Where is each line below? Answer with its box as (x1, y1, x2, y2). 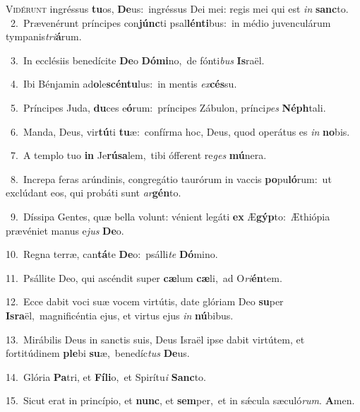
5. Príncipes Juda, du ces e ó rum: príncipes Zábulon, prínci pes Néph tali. (10, 100, 326, 114)
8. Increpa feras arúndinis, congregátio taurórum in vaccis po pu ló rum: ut (10, 171, 332, 186)
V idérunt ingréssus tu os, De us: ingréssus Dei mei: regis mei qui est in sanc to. (6, 1, 349, 16)
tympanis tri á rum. (6, 29, 82, 44)
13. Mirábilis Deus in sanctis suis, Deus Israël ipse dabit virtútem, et (6, 331, 305, 346)
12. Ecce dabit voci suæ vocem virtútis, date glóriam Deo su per (6, 294, 284, 309)
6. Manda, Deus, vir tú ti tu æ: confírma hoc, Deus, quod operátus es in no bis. (10, 124, 350, 139)
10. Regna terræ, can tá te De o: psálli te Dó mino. (6, 247, 218, 261)
